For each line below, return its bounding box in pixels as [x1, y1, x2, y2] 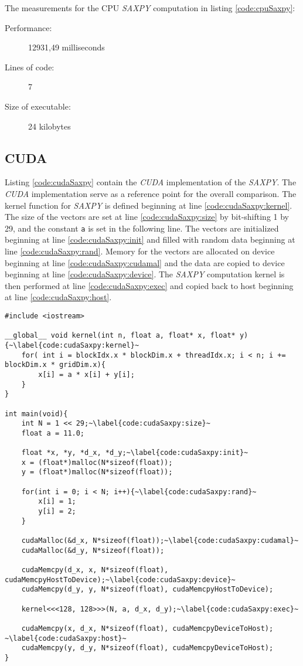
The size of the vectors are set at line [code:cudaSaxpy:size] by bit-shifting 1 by [5, 210, 290, 223]
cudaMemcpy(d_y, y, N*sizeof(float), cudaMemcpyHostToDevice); [21, 585, 274, 594]
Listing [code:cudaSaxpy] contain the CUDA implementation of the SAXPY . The [5, 176, 297, 188]
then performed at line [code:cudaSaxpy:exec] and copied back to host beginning [5, 279, 294, 291]
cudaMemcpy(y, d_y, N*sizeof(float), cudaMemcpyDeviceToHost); [21, 644, 274, 653]
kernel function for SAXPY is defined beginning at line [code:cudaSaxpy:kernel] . [5, 199, 292, 211]
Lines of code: [5, 60, 55, 73]
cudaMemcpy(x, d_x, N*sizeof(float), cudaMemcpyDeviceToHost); [21, 624, 274, 633]
